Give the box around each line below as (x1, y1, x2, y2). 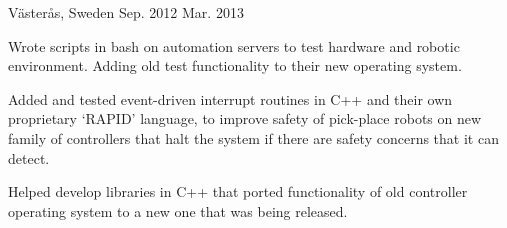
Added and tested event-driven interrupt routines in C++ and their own (8, 88, 453, 109)
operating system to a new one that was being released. (8, 200, 348, 221)
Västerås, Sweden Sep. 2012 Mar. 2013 (8, 2, 244, 22)
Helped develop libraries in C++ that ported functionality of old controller (8, 181, 468, 202)
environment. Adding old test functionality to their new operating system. (8, 55, 462, 76)
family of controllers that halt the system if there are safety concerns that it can (8, 127, 499, 148)
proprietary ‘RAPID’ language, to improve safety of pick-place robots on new (8, 108, 482, 129)
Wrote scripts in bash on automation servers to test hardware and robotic (8, 35, 460, 56)
